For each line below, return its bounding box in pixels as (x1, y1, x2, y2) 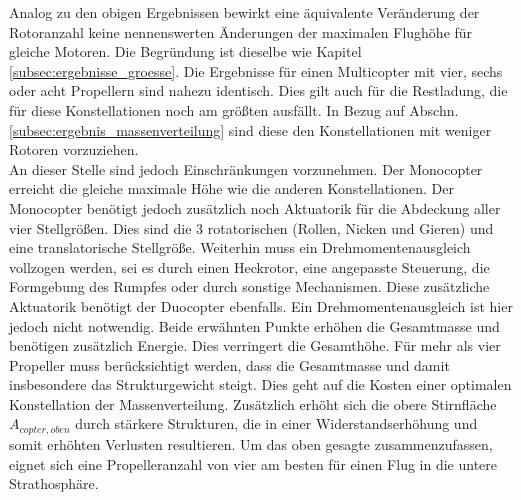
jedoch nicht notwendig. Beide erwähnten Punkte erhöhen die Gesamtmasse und (9, 315, 500, 336)
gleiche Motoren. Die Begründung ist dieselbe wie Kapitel (9, 41, 362, 62)
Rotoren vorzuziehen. (9, 139, 139, 160)
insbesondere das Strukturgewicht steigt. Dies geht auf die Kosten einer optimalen (9, 374, 512, 395)
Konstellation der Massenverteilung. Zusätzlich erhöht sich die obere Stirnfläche (9, 393, 497, 414)
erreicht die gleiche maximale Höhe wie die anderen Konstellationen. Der (9, 178, 454, 199)
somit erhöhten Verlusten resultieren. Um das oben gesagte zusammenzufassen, (9, 433, 493, 454)
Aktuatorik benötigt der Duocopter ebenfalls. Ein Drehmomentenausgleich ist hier (9, 295, 513, 316)
